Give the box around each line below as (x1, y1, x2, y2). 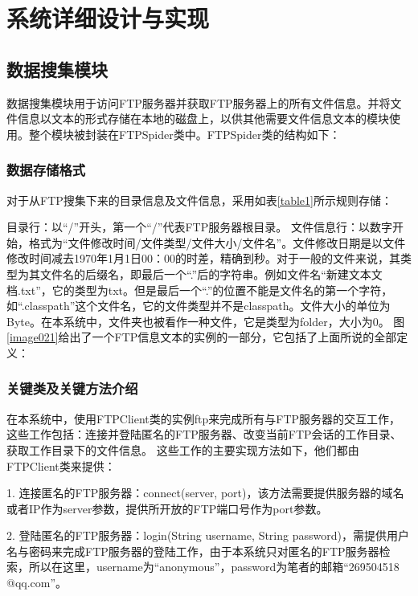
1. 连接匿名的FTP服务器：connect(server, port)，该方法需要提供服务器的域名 (6, 484, 404, 501)
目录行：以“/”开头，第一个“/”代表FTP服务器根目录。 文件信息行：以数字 (6, 218, 392, 235)
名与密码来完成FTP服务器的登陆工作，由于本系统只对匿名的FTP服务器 (6, 542, 379, 559)
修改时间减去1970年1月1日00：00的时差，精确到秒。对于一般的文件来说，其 (6, 250, 400, 267)
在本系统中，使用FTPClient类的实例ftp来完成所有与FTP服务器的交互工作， (6, 410, 401, 427)
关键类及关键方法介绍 (6, 378, 138, 398)
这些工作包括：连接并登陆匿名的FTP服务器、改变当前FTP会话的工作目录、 (6, 426, 402, 443)
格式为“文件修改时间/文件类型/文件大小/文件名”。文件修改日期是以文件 (28, 234, 406, 251)
